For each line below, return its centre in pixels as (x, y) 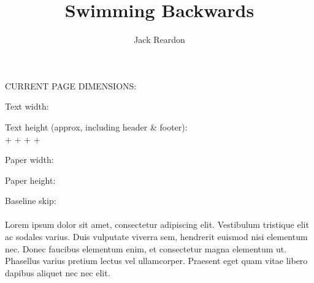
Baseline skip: (31, 201)
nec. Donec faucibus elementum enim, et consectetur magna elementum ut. (146, 248)
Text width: (27, 106)
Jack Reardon (159, 40)
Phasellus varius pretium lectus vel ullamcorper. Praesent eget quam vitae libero (156, 261)
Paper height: (30, 180)
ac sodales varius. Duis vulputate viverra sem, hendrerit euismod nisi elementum (156, 237)
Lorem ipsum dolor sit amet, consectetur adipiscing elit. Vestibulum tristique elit (157, 225)
